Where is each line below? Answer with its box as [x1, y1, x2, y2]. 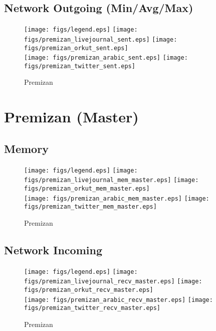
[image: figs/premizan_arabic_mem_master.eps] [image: [24, 195, 209, 202]
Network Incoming [4, 242, 102, 257]
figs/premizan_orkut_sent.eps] [24, 44, 128, 52]
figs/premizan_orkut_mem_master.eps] [24, 185, 150, 192]
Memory [4, 140, 49, 156]
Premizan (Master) [4, 106, 139, 127]
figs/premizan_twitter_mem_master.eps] [24, 203, 157, 211]
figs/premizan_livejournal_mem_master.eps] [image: [24, 177, 199, 184]
